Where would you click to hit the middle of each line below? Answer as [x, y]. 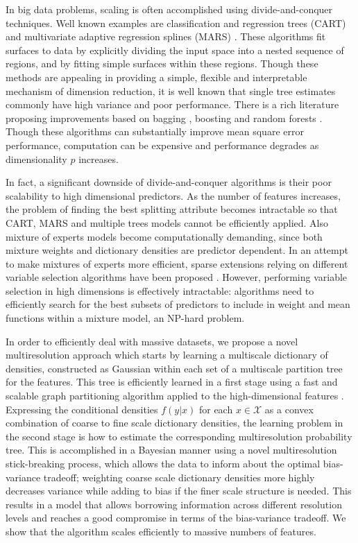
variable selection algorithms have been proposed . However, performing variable [177, 277]
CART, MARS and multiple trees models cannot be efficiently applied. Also [167, 222]
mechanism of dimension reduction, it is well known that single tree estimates [171, 90]
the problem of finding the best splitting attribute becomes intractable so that [172, 209]
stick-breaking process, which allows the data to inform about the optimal [163, 463]
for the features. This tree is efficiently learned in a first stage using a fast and [172, 382]
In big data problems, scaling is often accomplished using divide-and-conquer [169, 9]
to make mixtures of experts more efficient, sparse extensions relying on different [177, 263]
